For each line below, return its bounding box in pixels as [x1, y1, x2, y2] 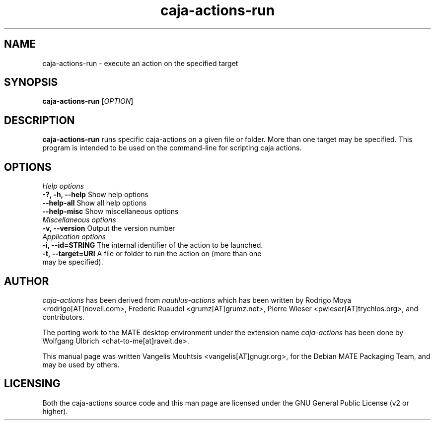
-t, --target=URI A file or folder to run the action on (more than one [42, 249, 262, 258]
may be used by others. [42, 360, 120, 369]
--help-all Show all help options [42, 199, 147, 208]
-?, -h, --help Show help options [42, 190, 149, 199]
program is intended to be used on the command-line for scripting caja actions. [42, 143, 302, 152]
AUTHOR [4, 275, 49, 287]
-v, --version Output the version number [42, 224, 175, 233]
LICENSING [4, 377, 61, 390]
